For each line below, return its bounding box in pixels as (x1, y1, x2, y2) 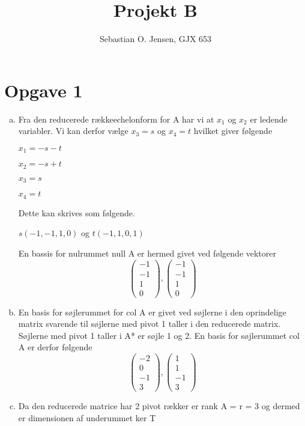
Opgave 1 (4, 78, 83, 102)
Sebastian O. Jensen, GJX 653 (99, 32, 212, 45)
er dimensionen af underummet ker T (18, 411, 156, 424)
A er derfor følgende (18, 341, 92, 353)
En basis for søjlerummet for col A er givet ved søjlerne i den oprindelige (18, 305, 286, 318)
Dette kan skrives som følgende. (18, 206, 135, 219)
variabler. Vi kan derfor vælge (18, 124, 128, 137)
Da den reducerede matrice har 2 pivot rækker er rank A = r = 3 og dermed (18, 400, 300, 412)
